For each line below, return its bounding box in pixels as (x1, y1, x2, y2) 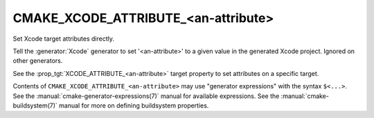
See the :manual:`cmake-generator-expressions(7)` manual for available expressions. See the (12, 92, 280, 100)
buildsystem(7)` (12, 101, 58, 110)
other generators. (12, 57, 63, 65)
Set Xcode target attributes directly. (12, 35, 114, 43)
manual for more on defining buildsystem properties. (59, 101, 209, 110)
